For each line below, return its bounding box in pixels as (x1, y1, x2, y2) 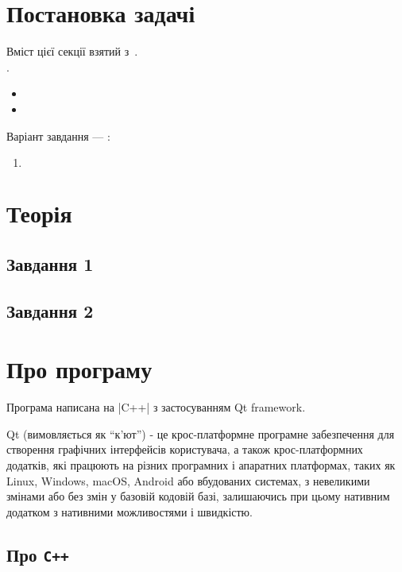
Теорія (6, 197, 72, 230)
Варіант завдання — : (6, 127, 110, 144)
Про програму (6, 353, 153, 385)
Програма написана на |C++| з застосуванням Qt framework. (6, 399, 306, 415)
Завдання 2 (6, 298, 94, 323)
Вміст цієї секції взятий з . (6, 43, 138, 60)
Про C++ (6, 542, 69, 566)
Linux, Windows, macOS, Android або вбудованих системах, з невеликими (6, 472, 370, 489)
